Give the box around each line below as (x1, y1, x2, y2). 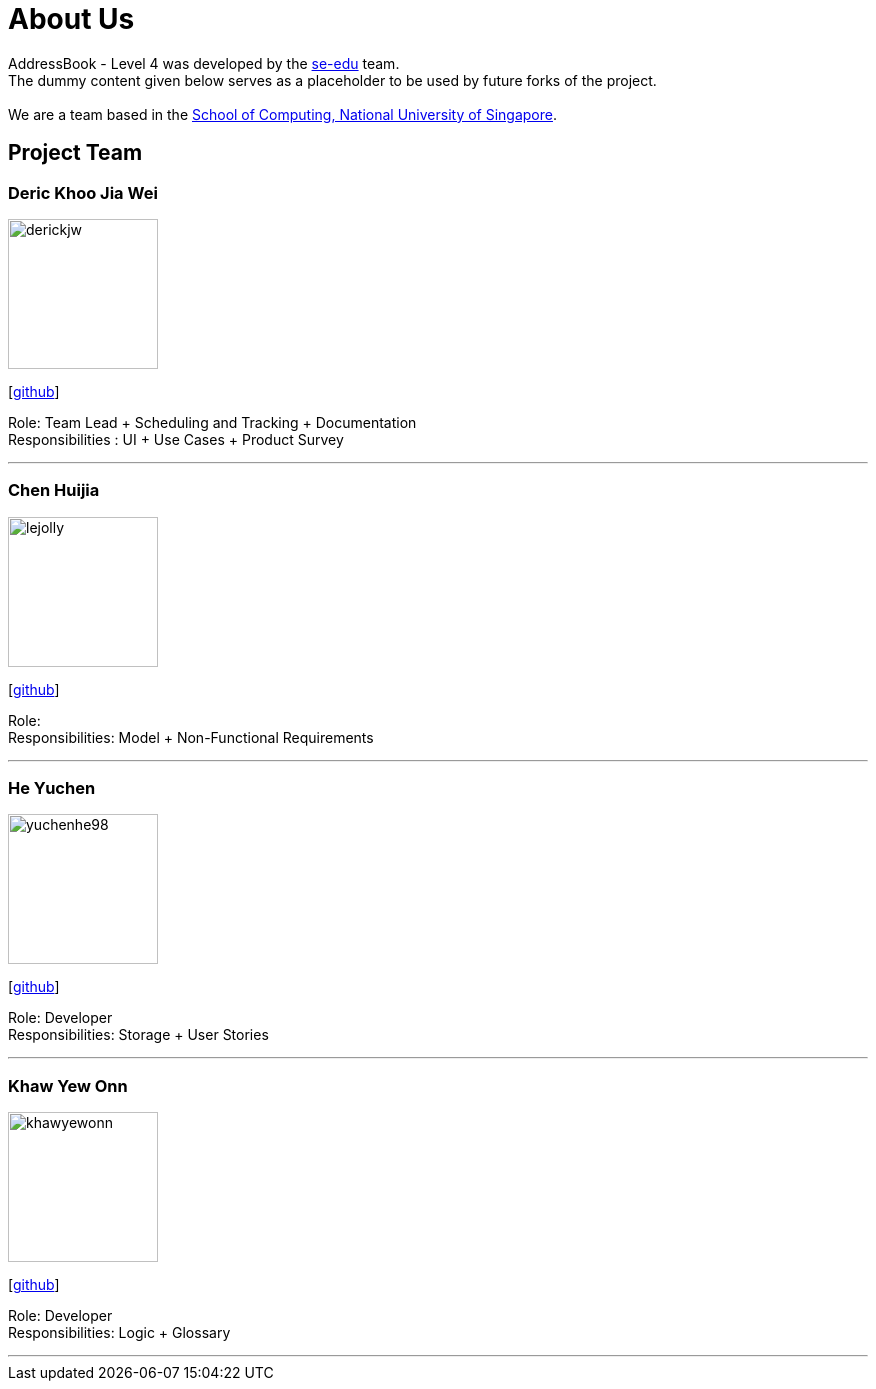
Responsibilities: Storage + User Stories (8, 1026, 269, 1044)
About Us (8, 2, 135, 36)
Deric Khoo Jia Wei (8, 182, 158, 203)
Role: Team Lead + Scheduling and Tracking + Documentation (8, 413, 417, 431)
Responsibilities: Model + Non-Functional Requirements (8, 728, 374, 746)
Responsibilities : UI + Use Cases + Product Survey (8, 430, 344, 448)
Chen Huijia (8, 480, 100, 501)
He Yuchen (8, 778, 96, 799)
